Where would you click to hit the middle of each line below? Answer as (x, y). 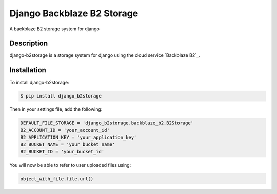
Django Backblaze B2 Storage (74, 13)
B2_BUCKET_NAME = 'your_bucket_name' (68, 144)
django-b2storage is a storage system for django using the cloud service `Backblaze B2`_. (105, 55)
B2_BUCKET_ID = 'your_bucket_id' (62, 152)
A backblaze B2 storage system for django (54, 29)
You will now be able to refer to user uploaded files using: (70, 165)
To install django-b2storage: (39, 83)
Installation (28, 70)
